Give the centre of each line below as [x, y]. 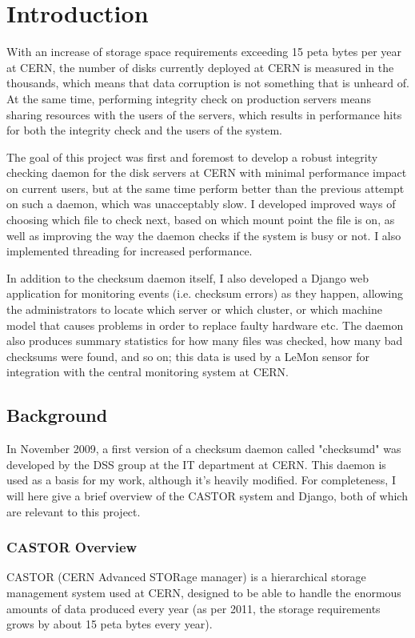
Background [57, 415]
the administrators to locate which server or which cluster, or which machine [194, 309]
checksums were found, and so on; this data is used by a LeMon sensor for [188, 356]
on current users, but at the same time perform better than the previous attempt [206, 188]
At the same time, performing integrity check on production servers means [189, 98]
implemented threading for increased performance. [130, 251]
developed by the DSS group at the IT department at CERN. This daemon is [196, 464]
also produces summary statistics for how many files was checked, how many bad [205, 341]
